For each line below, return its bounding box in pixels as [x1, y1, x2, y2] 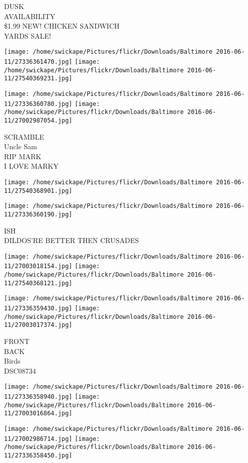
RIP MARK [4, 151, 42, 161]
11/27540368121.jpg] [4, 279, 73, 287]
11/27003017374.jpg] [4, 321, 73, 329]
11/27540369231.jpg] [4, 75, 73, 82]
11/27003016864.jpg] [4, 410, 73, 417]
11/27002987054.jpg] [4, 117, 73, 124]
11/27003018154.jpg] [4, 263, 73, 270]
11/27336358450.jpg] [4, 452, 73, 459]
